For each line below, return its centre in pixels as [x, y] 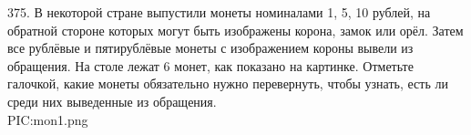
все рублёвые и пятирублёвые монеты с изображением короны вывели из [210, 48]
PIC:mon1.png [48, 119]
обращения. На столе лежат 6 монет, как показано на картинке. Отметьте [210, 65]
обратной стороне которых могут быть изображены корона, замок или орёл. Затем [235, 30]
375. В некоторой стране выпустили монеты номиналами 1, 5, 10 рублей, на [219, 12]
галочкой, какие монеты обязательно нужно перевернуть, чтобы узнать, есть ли [228, 83]
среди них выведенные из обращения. [112, 101]
